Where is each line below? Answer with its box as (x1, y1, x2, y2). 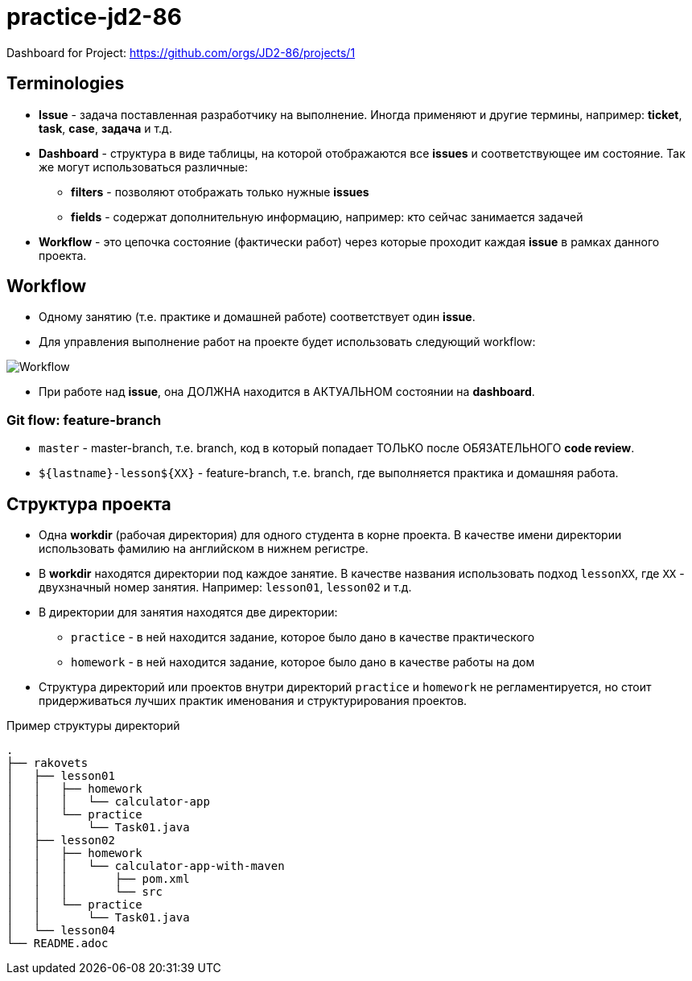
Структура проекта (6, 493, 171, 514)
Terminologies (6, 73, 125, 94)
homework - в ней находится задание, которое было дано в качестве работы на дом (71, 655, 535, 670)
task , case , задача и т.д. (39, 121, 172, 135)
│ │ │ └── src (6, 885, 163, 899)
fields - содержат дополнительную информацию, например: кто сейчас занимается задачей (71, 209, 583, 224)
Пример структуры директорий (6, 719, 180, 733)
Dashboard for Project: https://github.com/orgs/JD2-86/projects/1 (6, 45, 356, 60)
